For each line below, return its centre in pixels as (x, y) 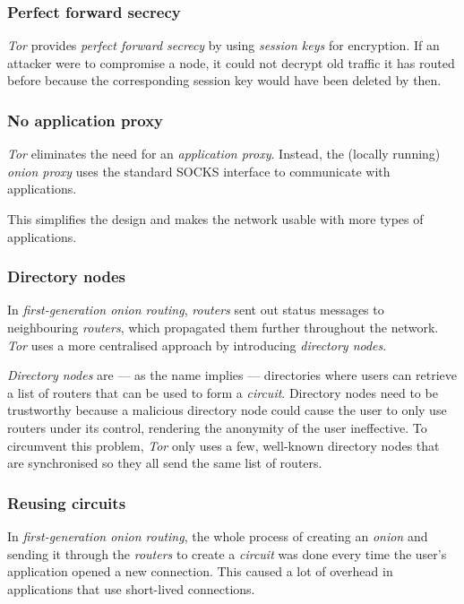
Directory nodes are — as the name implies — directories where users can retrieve (232, 375)
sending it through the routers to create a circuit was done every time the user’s (227, 553)
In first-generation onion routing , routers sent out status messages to (196, 310)
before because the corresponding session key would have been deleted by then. (224, 80)
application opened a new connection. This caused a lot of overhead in (200, 571)
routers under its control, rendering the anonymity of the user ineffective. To (217, 427)
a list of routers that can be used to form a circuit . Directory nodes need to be (223, 392)
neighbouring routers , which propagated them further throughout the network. (223, 327)
